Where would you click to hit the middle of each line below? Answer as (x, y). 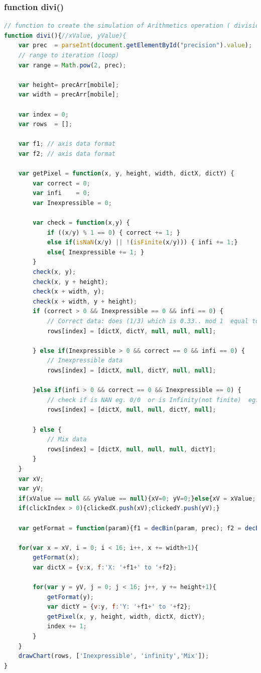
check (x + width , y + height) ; (85, 301)
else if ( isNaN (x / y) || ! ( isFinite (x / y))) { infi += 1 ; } (142, 243)
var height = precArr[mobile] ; (69, 85)
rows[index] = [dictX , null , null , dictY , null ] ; (132, 410)
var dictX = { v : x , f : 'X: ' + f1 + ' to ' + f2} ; (105, 567)
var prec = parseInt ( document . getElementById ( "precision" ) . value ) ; (135, 45)
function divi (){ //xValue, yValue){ (65, 35)
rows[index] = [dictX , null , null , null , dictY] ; (132, 449)
